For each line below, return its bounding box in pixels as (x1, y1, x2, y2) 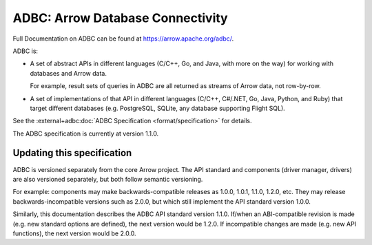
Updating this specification (12, 147, 132, 159)
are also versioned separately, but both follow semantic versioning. (12, 175, 203, 183)
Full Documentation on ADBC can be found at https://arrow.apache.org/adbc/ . (12, 34, 234, 43)
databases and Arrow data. (30, 69, 107, 77)
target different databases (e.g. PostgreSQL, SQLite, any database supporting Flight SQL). (30, 104, 285, 112)
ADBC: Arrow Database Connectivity (12, 10, 228, 25)
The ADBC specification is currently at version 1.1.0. (12, 129, 159, 138)
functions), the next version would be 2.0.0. (12, 229, 137, 237)
